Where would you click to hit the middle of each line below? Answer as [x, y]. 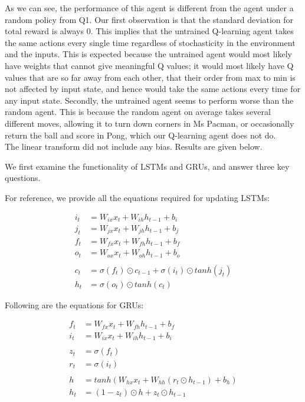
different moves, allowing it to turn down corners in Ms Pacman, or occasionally [150, 123]
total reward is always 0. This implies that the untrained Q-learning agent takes [149, 31]
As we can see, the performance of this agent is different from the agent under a [149, 8]
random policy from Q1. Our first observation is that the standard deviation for [149, 19]
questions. [23, 178]
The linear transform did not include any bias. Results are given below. [134, 146]
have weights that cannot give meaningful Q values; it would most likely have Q [149, 65]
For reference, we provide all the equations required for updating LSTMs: [137, 197]
